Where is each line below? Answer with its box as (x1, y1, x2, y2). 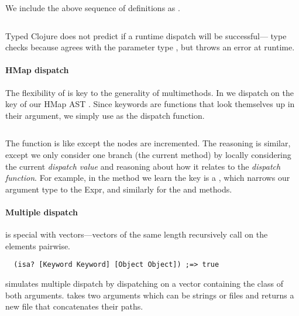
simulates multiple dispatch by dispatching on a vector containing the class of (5, 277, 283, 289)
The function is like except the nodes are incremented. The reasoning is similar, (5, 137, 291, 149)
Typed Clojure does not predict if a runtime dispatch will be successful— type (5, 29, 287, 42)
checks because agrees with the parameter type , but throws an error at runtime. (5, 41, 295, 53)
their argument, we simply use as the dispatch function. (5, 109, 205, 121)
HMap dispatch (5, 64, 69, 76)
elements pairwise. (5, 239, 71, 252)
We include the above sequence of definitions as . (5, 2, 180, 13)
